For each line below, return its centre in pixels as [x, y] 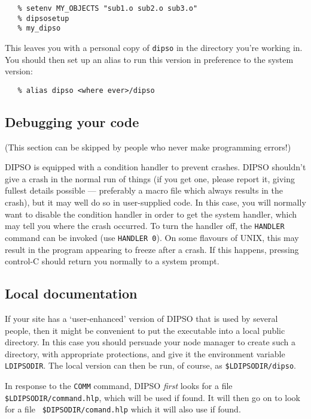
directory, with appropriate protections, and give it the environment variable [145, 353]
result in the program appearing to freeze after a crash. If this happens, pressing [152, 249]
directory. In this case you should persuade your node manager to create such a [150, 342]
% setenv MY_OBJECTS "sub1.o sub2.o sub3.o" [108, 8]
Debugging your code [72, 121]
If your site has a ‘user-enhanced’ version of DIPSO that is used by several [141, 318]
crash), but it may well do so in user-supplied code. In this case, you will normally [155, 202]
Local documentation [71, 293]
